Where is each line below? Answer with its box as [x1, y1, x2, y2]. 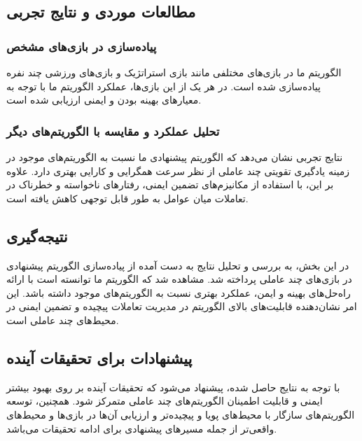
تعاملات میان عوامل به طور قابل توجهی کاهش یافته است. [6, 190, 249, 205]
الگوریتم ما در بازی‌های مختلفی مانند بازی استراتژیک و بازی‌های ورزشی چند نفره [6, 65, 342, 79]
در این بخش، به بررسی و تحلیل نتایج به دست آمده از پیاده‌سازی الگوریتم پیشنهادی [6, 258, 349, 272]
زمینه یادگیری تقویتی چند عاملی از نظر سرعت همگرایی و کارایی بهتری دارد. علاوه [6, 163, 350, 178]
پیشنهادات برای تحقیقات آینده [6, 346, 193, 368]
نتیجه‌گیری [6, 225, 68, 246]
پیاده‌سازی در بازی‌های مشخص [6, 37, 157, 55]
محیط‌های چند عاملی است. [6, 312, 119, 327]
